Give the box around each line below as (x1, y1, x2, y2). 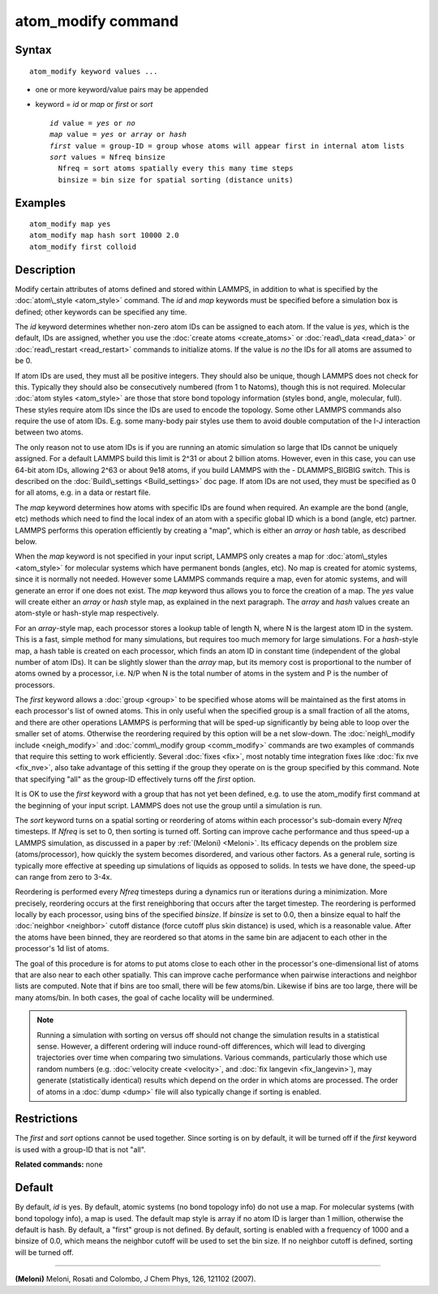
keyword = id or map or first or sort (35, 100, 153, 109)
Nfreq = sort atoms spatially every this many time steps (58, 164, 294, 174)
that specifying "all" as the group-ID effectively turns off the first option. (15, 774, 256, 784)
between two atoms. (15, 427, 84, 437)
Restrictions (15, 1112, 79, 1126)
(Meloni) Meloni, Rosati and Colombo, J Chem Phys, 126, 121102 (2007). (15, 1274, 256, 1284)
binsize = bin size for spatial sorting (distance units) (58, 175, 294, 184)
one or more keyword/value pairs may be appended (35, 84, 208, 94)
